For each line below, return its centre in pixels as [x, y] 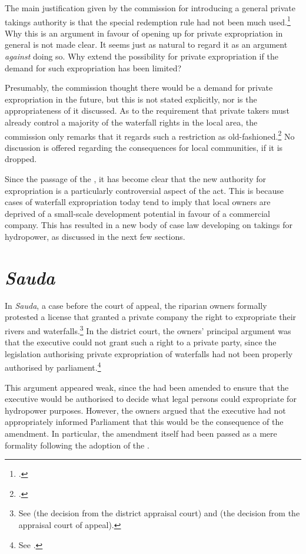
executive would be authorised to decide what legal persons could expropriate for [151, 399]
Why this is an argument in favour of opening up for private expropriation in [144, 33]
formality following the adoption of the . [77, 445]
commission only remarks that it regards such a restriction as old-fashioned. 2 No [150, 135]
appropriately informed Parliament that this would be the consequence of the [144, 422]
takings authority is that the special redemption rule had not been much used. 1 [148, 21]
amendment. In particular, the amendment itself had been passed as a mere [141, 433]
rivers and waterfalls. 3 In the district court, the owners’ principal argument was [148, 329]
